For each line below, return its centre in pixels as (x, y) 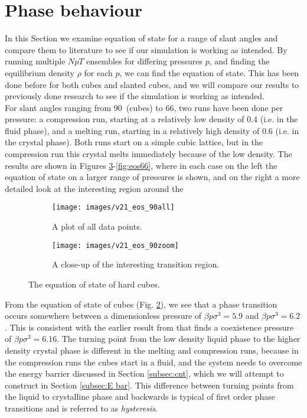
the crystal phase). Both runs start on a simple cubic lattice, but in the (134, 142)
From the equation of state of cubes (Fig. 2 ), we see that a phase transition (141, 304)
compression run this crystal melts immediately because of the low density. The (148, 154)
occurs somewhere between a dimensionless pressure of (103, 316)
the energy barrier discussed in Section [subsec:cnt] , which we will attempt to (144, 373)
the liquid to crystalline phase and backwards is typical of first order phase (140, 396)
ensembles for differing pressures (145, 61)
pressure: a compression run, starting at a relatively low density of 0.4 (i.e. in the (151, 119)
